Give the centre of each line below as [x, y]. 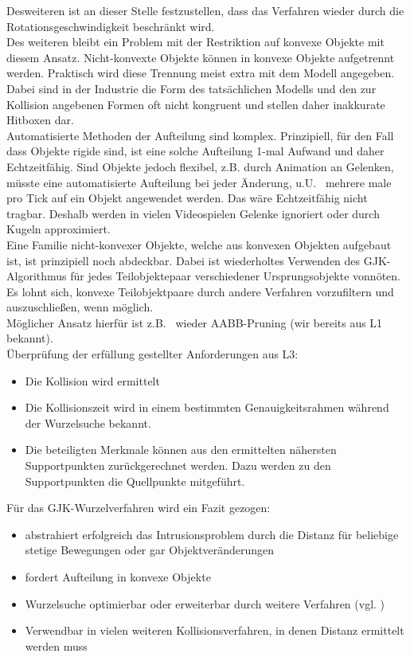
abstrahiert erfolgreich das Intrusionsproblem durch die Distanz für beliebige [212, 534]
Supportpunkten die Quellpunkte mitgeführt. [135, 481]
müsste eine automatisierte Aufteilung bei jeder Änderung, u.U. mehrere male [199, 182]
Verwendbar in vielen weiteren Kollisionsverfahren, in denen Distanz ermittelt [215, 630]
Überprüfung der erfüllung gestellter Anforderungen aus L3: [152, 354]
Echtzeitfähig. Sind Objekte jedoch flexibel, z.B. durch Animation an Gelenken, [200, 166]
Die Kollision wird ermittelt [92, 380]
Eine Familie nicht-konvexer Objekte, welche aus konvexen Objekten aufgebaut [199, 244]
